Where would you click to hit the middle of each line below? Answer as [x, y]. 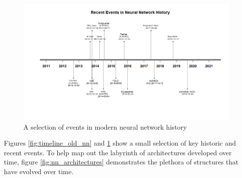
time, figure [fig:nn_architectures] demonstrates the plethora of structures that [121, 162]
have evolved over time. [39, 171]
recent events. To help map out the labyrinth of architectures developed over [118, 152]
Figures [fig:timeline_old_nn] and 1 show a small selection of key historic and [120, 143]
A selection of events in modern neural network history [105, 126]
